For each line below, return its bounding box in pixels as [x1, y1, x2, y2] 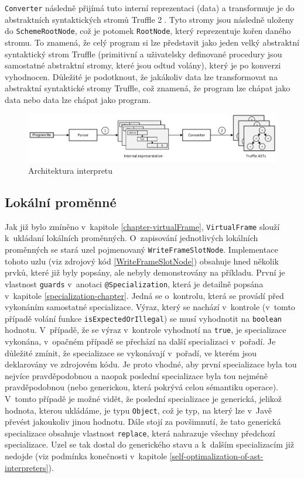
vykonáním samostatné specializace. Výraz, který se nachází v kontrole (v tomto [5, 301, 295, 313]
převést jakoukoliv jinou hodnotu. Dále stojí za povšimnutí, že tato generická [5, 415, 281, 428]
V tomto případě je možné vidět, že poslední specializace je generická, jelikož [5, 392, 282, 404]
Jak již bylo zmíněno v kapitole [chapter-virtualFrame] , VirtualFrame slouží [5, 220, 280, 232]
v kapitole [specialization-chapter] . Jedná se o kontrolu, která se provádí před [5, 289, 284, 301]
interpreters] [5, 461, 49, 473]
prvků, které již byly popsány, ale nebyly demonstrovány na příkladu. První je [5, 266, 285, 278]
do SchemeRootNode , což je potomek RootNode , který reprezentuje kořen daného [5, 25, 291, 37]
